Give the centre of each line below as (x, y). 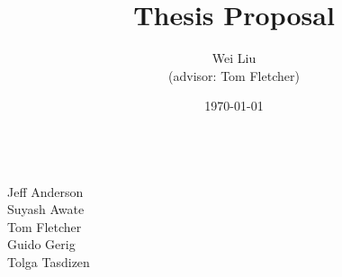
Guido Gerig (41, 244)
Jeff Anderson (45, 191)
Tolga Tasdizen (49, 261)
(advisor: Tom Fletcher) (234, 75)
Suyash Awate (46, 209)
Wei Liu (234, 58)
